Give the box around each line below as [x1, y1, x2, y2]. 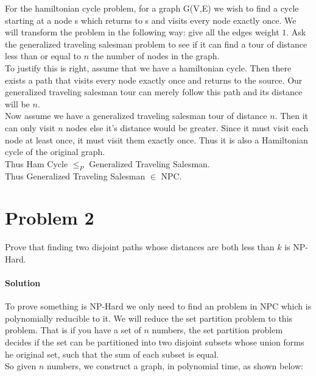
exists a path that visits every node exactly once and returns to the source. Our [5, 73, 303, 86]
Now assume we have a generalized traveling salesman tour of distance [5, 109, 267, 122]
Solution [5, 277, 41, 289]
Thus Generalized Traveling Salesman [5, 169, 146, 182]
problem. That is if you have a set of [5, 324, 141, 336]
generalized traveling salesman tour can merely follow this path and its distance [5, 85, 303, 98]
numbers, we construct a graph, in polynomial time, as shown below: [47, 360, 303, 372]
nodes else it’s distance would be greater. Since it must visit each [66, 121, 309, 134]
